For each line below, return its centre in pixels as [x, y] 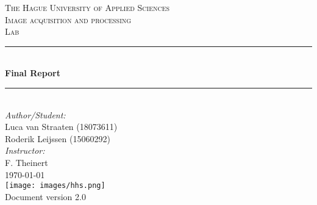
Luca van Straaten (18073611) [61, 127]
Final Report [33, 73]
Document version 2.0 [45, 196]
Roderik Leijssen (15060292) [58, 138]
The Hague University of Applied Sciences [87, 7]
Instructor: [25, 150]
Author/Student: [35, 114]
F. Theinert [27, 162]
